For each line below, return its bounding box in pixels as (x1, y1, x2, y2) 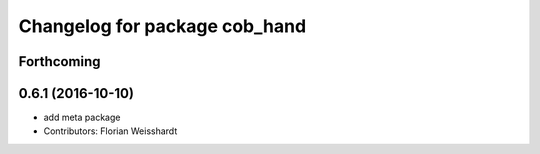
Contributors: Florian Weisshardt (43, 125, 178, 137)
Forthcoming (18, 53, 101, 70)
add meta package (43, 111, 121, 124)
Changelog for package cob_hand (18, 15, 307, 37)
